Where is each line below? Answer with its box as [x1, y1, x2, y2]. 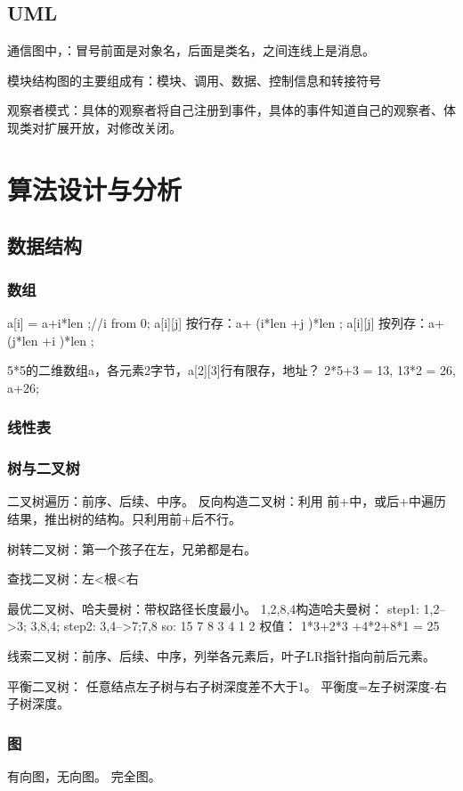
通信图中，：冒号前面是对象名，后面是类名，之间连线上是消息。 [7, 41, 375, 60]
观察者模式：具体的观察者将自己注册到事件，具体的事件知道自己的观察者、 [7, 101, 443, 119]
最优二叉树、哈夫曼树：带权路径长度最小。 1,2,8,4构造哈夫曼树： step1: [7, 599, 419, 617]
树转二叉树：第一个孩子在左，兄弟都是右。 [7, 539, 256, 558]
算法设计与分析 [7, 170, 183, 207]
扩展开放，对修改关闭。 [44, 118, 182, 136]
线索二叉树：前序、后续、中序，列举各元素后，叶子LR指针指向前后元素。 [7, 646, 436, 665]
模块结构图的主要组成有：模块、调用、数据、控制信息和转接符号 [7, 70, 381, 89]
